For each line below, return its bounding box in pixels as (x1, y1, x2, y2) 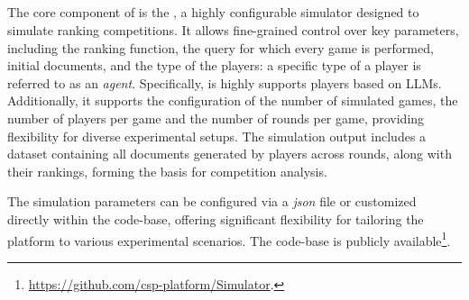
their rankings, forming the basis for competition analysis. (7, 161, 327, 180)
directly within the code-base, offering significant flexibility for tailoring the (7, 209, 424, 228)
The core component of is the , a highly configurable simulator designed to (7, 3, 419, 22)
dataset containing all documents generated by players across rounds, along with (7, 144, 452, 163)
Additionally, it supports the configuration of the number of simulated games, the (7, 91, 458, 110)
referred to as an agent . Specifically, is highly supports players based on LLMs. (7, 73, 442, 92)
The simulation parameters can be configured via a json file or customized (7, 192, 417, 211)
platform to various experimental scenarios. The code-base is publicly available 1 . (7, 228, 451, 250)
